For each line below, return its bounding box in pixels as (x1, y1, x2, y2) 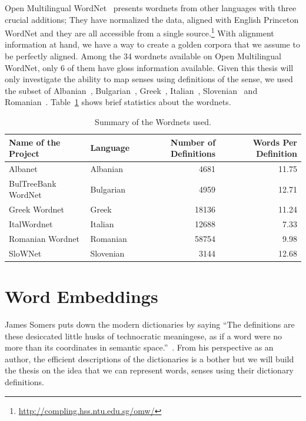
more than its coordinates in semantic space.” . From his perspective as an (5, 341, 274, 353)
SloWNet (9, 247, 42, 259)
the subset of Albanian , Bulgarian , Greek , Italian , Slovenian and (5, 84, 258, 96)
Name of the (9, 136, 61, 148)
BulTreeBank (9, 177, 56, 189)
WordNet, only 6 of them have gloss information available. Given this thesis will (5, 61, 294, 73)
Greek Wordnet (9, 203, 64, 215)
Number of (170, 136, 216, 148)
